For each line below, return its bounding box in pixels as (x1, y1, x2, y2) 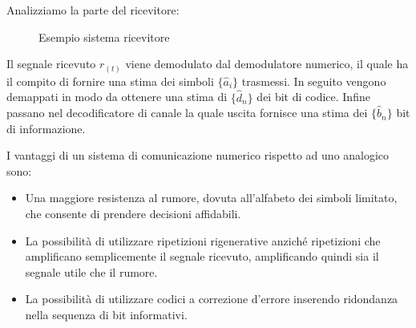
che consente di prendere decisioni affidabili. (25, 205, 241, 222)
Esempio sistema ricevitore (38, 28, 170, 45)
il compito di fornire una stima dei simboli (6, 72, 214, 89)
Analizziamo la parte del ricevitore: (6, 2, 180, 18)
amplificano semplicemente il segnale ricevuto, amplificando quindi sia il (25, 248, 379, 265)
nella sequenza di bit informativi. (25, 306, 188, 323)
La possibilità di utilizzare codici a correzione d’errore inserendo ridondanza (25, 290, 398, 307)
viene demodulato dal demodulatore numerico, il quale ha (125, 55, 409, 72)
